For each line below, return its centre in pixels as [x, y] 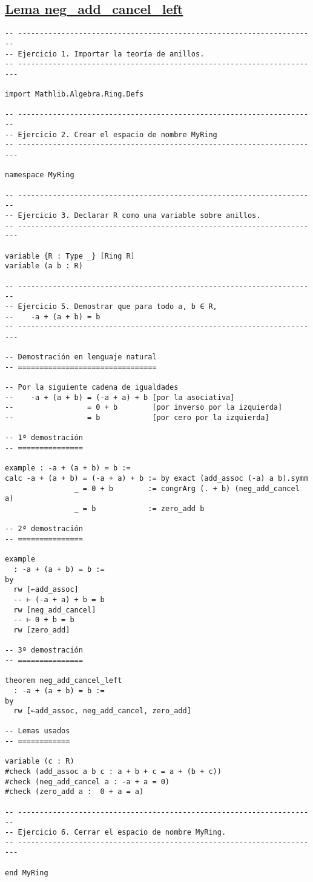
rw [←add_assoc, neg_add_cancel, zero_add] [102, 711]
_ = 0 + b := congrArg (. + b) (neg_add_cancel [187, 488]
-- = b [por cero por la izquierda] [137, 418]
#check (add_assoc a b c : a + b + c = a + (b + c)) [113, 772]
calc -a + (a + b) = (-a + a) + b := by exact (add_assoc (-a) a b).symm [157, 479]
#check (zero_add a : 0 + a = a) [74, 792]
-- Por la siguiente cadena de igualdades [92, 388]
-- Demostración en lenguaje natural [81, 357]
